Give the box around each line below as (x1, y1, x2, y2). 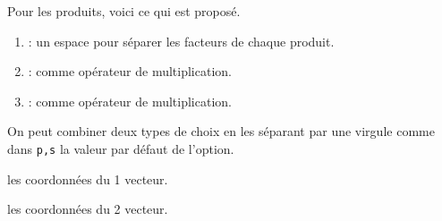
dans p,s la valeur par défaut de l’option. (7, 139, 234, 157)
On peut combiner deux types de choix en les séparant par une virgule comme (7, 122, 435, 140)
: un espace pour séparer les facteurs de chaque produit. (28, 31, 335, 50)
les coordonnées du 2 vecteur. (7, 200, 168, 218)
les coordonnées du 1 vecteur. (7, 169, 168, 188)
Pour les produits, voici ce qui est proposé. (7, 2, 241, 20)
